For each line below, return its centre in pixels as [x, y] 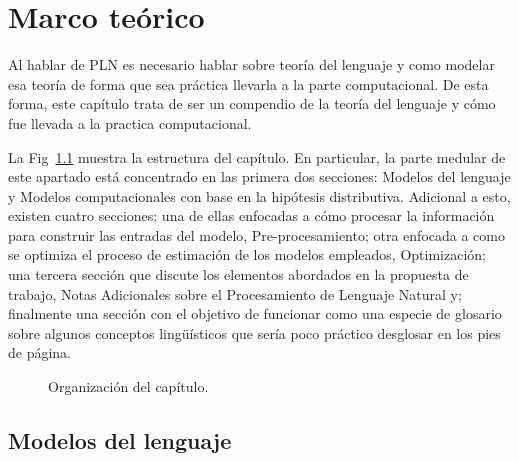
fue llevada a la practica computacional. [130, 122]
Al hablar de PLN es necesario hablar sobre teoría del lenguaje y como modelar [251, 64]
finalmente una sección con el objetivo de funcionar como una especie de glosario [255, 313]
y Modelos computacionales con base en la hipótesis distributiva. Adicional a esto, [259, 195]
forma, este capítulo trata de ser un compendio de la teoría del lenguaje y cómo [252, 103]
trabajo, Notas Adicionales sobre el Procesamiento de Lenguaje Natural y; [235, 293]
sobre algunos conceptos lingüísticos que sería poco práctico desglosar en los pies [254, 332]
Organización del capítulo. [128, 386]
